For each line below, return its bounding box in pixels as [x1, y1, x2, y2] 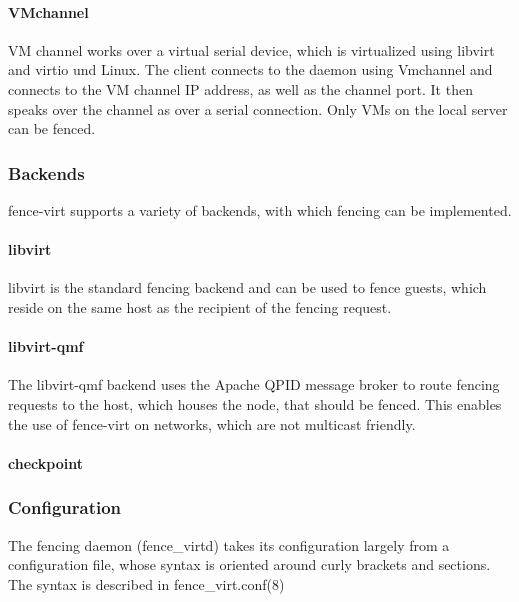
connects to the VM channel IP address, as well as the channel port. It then [8, 78, 473, 99]
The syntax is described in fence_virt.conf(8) [8, 573, 285, 594]
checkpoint [8, 452, 83, 473]
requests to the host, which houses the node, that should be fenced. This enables [8, 393, 502, 414]
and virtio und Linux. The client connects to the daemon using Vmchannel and [8, 59, 493, 80]
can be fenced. [8, 118, 96, 139]
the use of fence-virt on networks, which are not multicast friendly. [8, 413, 416, 434]
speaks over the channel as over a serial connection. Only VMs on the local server [8, 98, 508, 119]
